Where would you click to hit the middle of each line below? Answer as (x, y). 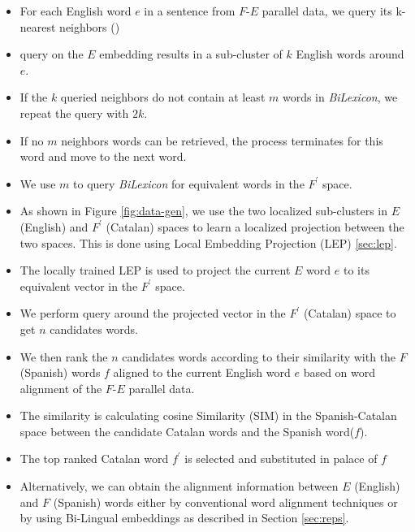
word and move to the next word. (103, 156)
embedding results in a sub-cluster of (191, 54)
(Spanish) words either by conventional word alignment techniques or (225, 502)
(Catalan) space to (350, 313)
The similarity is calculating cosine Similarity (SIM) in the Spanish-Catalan (208, 415)
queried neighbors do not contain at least (163, 97)
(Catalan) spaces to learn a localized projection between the (255, 226)
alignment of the (61, 388)
